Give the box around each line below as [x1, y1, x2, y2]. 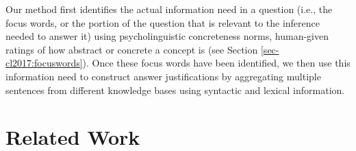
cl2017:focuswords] [5, 56, 83, 70]
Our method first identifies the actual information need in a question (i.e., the [5, 2, 333, 16]
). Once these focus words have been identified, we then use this [82, 56, 351, 70]
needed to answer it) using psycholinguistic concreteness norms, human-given [5, 29, 329, 43]
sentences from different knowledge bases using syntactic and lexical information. [5, 82, 345, 97]
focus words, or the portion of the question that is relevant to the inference [5, 15, 320, 30]
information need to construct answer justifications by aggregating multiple [5, 69, 321, 83]
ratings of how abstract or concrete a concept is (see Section [5, 42, 258, 56]
